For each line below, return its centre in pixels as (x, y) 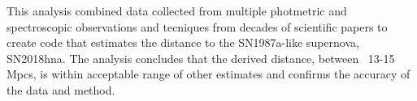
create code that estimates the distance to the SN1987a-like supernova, (183, 42)
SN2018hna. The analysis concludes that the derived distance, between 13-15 (201, 58)
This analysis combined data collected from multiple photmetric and (177, 11)
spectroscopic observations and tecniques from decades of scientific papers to (197, 26)
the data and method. (61, 89)
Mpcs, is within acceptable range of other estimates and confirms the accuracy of (208, 74)
